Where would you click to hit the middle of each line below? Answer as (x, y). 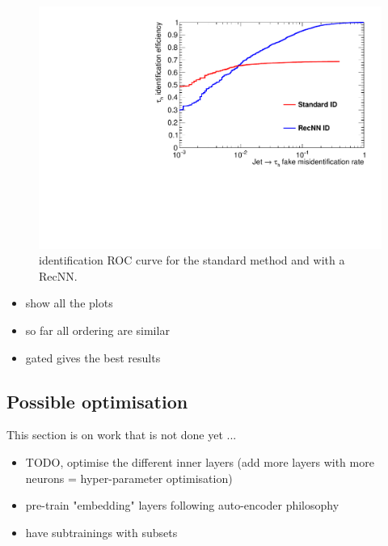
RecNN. (58, 275)
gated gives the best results (93, 357)
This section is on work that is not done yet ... (122, 435)
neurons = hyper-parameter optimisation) (129, 478)
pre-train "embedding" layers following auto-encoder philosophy (182, 505)
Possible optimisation (97, 401)
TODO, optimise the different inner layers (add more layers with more (200, 462)
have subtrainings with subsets (101, 532)
